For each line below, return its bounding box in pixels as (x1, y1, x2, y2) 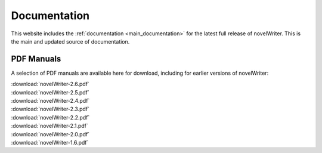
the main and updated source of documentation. (11, 38, 130, 45)
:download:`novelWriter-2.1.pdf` (11, 123, 89, 130)
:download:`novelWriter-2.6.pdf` (11, 81, 89, 88)
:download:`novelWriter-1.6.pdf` (11, 139, 89, 146)
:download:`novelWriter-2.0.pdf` (11, 130, 89, 137)
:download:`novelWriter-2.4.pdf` (11, 97, 90, 105)
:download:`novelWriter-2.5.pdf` (11, 88, 89, 96)
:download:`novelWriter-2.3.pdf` (11, 105, 89, 113)
